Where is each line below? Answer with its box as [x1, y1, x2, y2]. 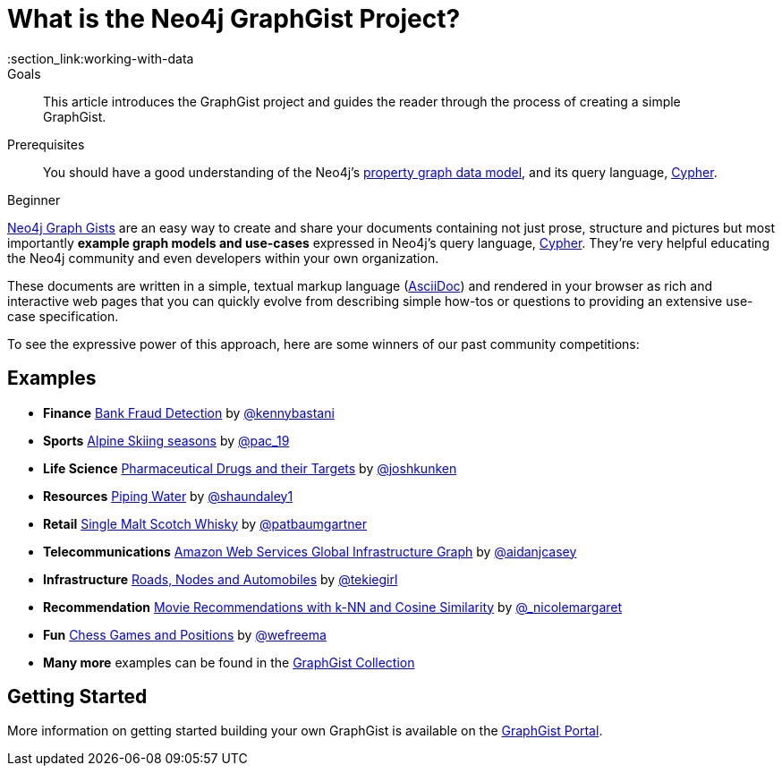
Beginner [7, 191, 61, 208]
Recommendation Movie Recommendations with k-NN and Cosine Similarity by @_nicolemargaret [43, 599, 623, 615]
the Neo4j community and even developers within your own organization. [7, 250, 439, 266]
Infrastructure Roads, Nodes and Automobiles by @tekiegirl [43, 571, 398, 587]
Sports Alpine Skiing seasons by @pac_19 [43, 432, 290, 448]
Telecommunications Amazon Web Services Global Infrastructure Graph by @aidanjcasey [43, 543, 577, 559]
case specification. [7, 308, 119, 324]
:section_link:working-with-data [7, 50, 194, 66]
